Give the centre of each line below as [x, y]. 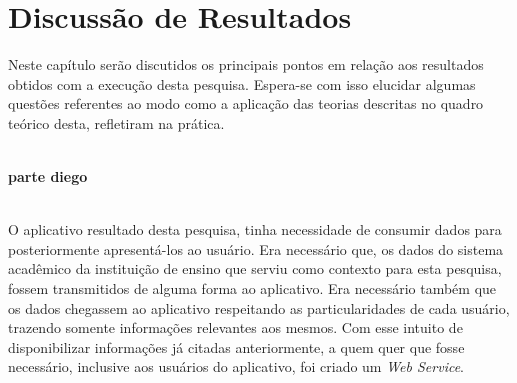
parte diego [48, 176]
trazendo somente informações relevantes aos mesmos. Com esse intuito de [235, 327]
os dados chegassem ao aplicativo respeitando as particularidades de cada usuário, [259, 307]
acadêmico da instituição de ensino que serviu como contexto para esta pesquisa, [255, 268]
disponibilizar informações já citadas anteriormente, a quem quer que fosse [236, 346]
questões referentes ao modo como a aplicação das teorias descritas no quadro [246, 103]
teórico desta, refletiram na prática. [116, 122]
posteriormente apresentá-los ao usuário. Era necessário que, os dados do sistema [256, 248]
